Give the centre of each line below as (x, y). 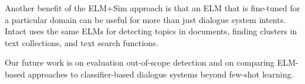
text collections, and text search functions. (82, 42)
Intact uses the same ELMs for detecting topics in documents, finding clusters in (151, 31)
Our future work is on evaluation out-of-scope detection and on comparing (140, 62)
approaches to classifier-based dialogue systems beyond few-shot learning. (160, 74)
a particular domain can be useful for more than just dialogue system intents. (145, 19)
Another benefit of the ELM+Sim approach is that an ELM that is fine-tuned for (152, 8)
